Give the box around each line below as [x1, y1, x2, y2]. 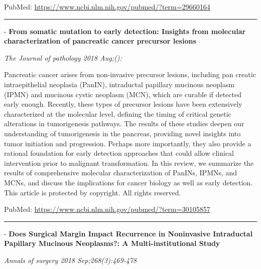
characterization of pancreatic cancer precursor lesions [4, 36, 196, 46]
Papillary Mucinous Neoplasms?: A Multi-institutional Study [4, 238, 220, 248]
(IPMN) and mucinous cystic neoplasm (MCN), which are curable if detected [4, 89, 241, 99]
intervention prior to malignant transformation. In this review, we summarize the [4, 157, 254, 168]
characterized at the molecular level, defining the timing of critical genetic [4, 108, 231, 119]
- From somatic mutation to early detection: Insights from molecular [4, 26, 246, 36]
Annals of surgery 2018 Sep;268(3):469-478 [4, 254, 137, 265]
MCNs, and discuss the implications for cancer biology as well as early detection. [4, 177, 253, 187]
